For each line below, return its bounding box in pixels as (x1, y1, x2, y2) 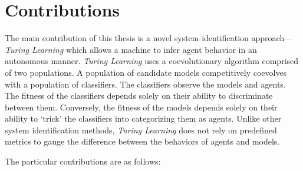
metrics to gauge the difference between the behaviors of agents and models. (5, 135, 280, 147)
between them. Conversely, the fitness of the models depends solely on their (5, 100, 278, 113)
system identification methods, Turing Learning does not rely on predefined (5, 123, 277, 136)
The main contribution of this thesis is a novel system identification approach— (5, 32, 293, 44)
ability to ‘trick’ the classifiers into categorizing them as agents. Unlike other (5, 112, 282, 125)
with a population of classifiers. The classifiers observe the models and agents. (5, 78, 286, 90)
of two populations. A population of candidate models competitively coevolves (5, 66, 287, 78)
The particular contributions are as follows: (5, 155, 161, 167)
